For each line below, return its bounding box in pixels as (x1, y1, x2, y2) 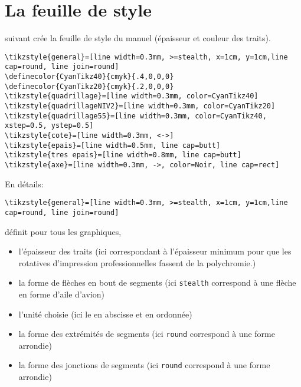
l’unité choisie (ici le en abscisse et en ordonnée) (18, 307, 192, 320)
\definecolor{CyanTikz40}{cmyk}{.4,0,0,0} (5, 72, 174, 81)
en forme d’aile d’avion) (18, 287, 104, 300)
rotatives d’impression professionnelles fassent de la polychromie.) (18, 256, 256, 269)
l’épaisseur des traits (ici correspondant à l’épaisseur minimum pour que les (18, 245, 292, 257)
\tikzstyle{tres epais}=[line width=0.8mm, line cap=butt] (5, 151, 241, 160)
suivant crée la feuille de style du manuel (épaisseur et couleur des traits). (5, 32, 271, 44)
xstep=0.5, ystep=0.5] (5, 121, 94, 130)
